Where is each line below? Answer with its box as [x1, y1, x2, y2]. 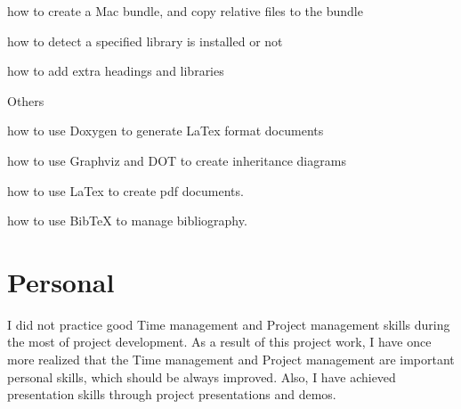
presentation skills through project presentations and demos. [7, 385, 336, 404]
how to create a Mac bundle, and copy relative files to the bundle [7, 2, 363, 20]
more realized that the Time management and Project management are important [7, 350, 455, 369]
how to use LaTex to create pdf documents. [7, 181, 244, 200]
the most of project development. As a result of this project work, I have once [7, 332, 432, 351]
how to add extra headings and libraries [7, 61, 224, 80]
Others [7, 91, 44, 110]
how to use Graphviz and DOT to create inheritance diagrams [7, 151, 346, 169]
